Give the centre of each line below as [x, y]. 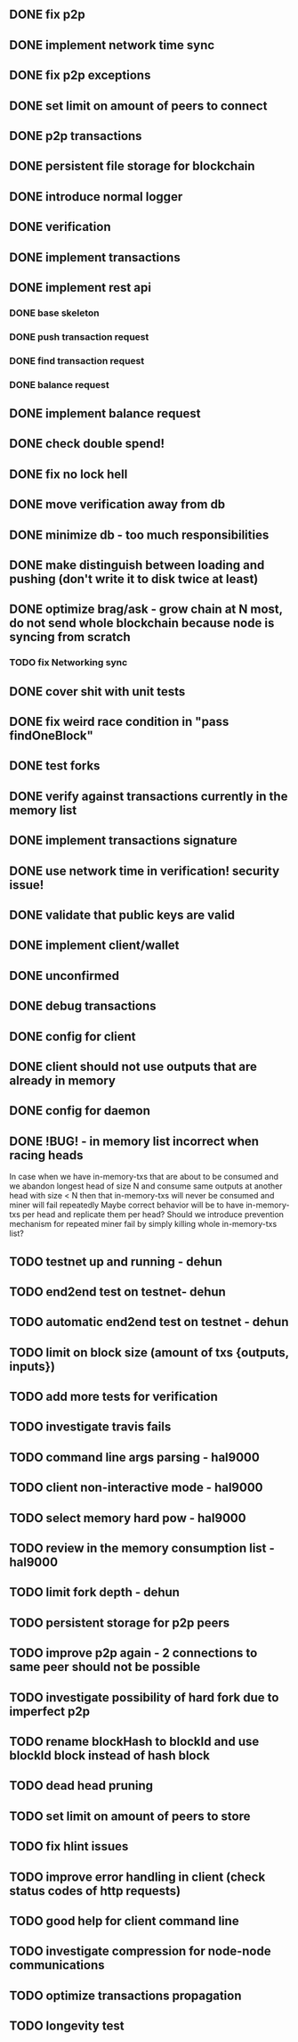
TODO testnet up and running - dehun [116, 1261]
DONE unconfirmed [64, 976]
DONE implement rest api [80, 288]
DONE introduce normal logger [96, 197]
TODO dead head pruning [81, 1786]
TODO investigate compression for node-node [140, 1951]
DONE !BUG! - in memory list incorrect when [134, 1141]
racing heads [46, 1155]
